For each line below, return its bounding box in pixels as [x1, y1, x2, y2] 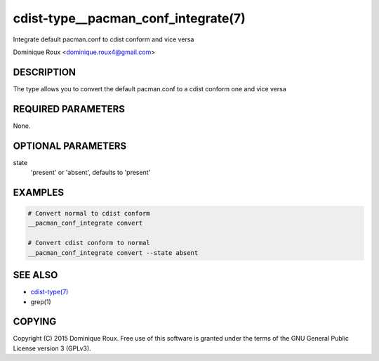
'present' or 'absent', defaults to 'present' [30, 169, 151, 177]
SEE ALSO [13, 269, 58, 281]
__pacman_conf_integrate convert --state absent [27, 249, 199, 256]
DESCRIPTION [13, 66, 77, 78]
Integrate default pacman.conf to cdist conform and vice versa [13, 35, 194, 44]
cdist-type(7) [30, 288, 69, 296]
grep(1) [30, 297, 52, 306]
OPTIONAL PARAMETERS [13, 140, 127, 152]
